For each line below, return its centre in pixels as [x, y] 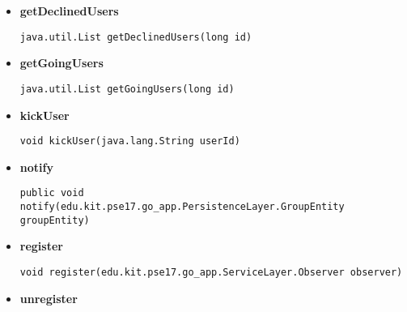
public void [52, 193]
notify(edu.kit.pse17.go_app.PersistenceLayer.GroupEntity [182, 207]
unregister [49, 298]
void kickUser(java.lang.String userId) [130, 141]
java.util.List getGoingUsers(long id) [127, 89]
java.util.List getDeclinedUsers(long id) [136, 37]
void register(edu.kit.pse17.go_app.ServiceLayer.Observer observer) [211, 272]
